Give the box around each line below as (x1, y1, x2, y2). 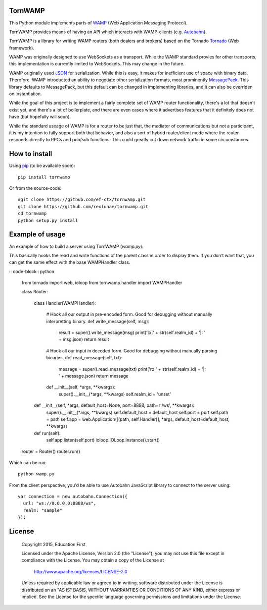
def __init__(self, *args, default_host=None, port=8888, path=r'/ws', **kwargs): (34, 402, 195, 408)
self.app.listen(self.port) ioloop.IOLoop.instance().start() (46, 437, 160, 443)
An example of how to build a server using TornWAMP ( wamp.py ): (9, 243, 144, 249)
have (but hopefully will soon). (9, 114, 71, 120)
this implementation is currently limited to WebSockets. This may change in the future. (9, 61, 185, 67)
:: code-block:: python (9, 268, 54, 275)
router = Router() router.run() (21, 448, 81, 454)
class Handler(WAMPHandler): (34, 300, 96, 306)
